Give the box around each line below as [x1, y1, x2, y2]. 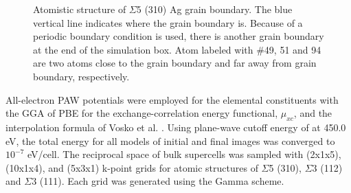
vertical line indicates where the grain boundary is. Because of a [33, 15, 303, 30]
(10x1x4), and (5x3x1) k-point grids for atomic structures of [5, 160, 258, 174]
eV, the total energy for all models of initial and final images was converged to [5, 133, 335, 148]
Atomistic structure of [33, 2, 126, 16]
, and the [293, 106, 332, 120]
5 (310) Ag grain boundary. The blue [136, 2, 293, 16]
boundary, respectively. [33, 69, 130, 83]
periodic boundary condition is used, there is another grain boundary [33, 29, 324, 43]
